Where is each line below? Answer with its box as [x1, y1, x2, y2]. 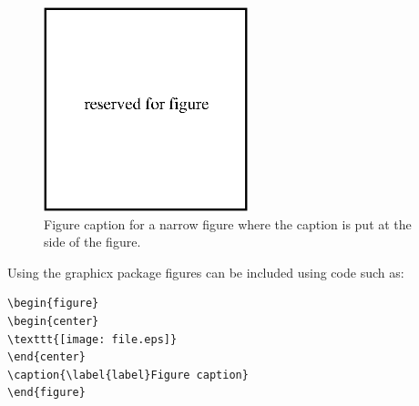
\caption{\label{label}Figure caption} [7, 368, 249, 381]
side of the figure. [44, 232, 141, 251]
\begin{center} [7, 314, 99, 328]
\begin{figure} [7, 297, 99, 310]
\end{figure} [7, 386, 86, 400]
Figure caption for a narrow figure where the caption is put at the [44, 214, 412, 233]
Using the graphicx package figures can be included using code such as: [7, 262, 404, 281]
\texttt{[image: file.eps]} [7, 332, 178, 346]
